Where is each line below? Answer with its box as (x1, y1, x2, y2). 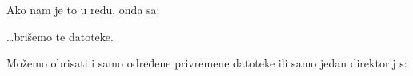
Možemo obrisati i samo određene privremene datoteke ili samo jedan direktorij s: (6, 55, 407, 71)
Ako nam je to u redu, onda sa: (6, 2, 160, 17)
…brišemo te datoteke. (6, 28, 114, 44)
